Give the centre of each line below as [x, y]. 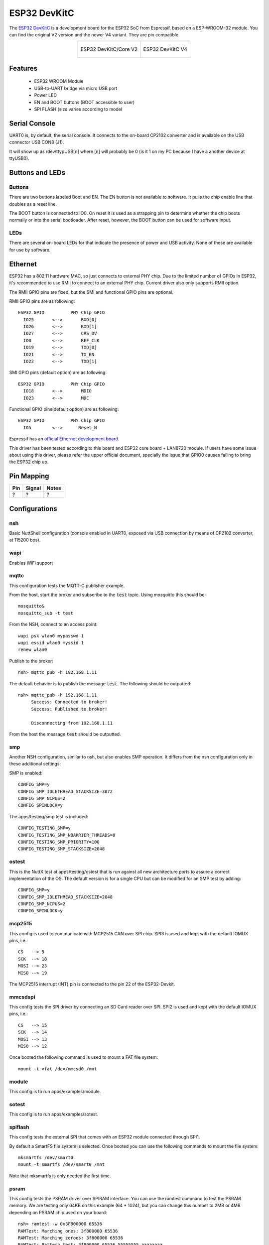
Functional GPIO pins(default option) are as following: [64, 409]
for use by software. [30, 249]
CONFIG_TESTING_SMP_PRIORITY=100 [59, 842]
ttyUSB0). [19, 158]
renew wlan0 [33, 650]
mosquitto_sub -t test [46, 613]
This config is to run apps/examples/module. [55, 1091]
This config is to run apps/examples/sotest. [54, 1114]
